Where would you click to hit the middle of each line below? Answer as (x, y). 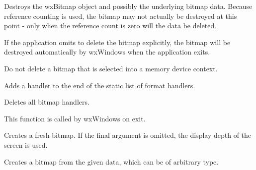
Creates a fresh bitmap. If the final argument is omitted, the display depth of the (128, 135)
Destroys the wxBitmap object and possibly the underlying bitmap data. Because (128, 6)
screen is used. (26, 144)
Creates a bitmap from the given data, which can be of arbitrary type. (111, 161)
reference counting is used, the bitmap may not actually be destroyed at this (121, 16)
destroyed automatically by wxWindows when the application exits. (107, 52)
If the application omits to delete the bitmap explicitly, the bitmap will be (117, 42)
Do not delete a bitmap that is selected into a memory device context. (111, 68)
